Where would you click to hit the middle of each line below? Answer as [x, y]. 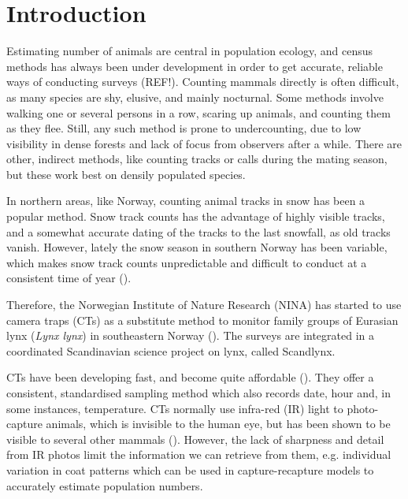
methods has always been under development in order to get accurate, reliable [195, 66]
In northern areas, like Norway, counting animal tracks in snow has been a [186, 201]
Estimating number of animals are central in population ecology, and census [189, 51]
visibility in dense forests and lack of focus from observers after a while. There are [204, 143]
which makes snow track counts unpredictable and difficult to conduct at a [187, 262]
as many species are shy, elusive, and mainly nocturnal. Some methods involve [195, 97]
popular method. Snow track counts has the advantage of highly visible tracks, [196, 216]
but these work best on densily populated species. [126, 174]
